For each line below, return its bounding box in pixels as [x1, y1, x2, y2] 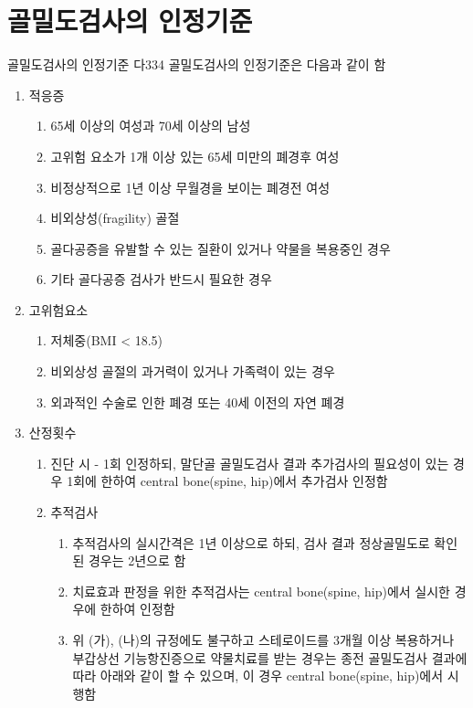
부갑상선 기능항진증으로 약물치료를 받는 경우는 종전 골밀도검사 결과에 [72, 648, 468, 667]
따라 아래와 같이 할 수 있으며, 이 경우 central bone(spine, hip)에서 [72, 666, 444, 685]
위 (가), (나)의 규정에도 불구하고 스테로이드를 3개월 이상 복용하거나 [72, 630, 455, 649]
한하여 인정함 [100, 599, 175, 618]
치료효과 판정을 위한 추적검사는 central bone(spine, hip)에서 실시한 [72, 581, 451, 600]
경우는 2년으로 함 [88, 551, 186, 570]
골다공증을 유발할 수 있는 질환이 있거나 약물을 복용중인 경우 [50, 238, 391, 258]
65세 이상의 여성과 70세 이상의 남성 [50, 116, 251, 135]
